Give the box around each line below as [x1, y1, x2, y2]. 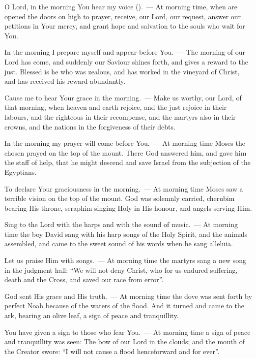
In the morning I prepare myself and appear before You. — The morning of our [4, 47, 245, 57]
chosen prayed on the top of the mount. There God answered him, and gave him [4, 147, 247, 158]
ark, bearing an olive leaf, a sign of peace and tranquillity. [4, 310, 179, 321]
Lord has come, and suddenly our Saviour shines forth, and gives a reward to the [4, 56, 248, 66]
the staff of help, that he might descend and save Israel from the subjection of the [4, 157, 251, 167]
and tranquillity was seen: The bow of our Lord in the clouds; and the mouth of [4, 336, 245, 347]
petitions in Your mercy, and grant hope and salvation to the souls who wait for [4, 21, 245, 31]
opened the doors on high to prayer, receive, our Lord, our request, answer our [4, 11, 241, 21]
